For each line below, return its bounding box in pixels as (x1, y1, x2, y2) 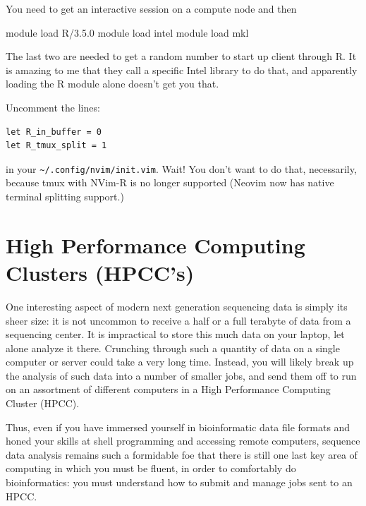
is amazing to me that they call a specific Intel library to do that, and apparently (6, 62, 358, 77)
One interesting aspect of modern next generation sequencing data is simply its (6, 299, 348, 313)
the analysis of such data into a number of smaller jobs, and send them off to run (6, 368, 357, 382)
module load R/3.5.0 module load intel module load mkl (6, 25, 249, 40)
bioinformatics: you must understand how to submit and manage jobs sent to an (6, 475, 353, 490)
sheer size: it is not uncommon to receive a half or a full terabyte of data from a (6, 313, 351, 327)
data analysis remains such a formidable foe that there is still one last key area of (6, 447, 358, 462)
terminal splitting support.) (6, 189, 124, 203)
